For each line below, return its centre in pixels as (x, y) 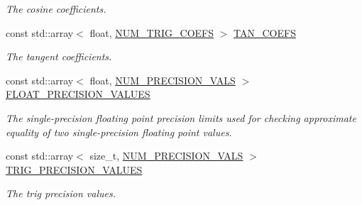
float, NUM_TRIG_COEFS (152, 32)
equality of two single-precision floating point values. (119, 132)
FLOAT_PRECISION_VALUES (78, 94)
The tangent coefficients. (59, 56)
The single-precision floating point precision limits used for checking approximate (181, 117)
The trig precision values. (61, 193)
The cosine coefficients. (56, 9)
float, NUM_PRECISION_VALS (163, 80)
